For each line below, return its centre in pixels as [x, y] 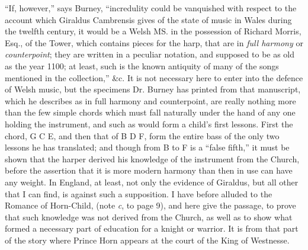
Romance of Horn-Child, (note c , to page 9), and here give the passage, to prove [150, 205]
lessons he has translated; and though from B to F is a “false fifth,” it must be [147, 147]
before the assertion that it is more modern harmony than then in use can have [149, 170]
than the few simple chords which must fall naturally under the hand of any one [150, 112]
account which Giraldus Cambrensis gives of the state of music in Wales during [148, 19]
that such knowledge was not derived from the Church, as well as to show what [149, 217]
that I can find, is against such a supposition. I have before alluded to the [139, 193]
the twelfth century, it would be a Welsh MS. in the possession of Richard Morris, [153, 31]
